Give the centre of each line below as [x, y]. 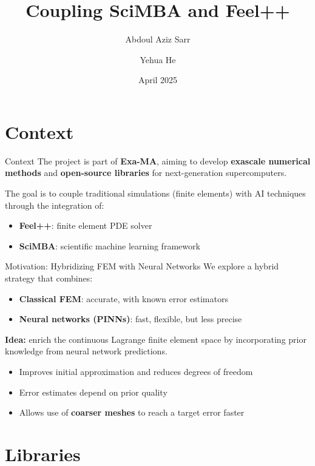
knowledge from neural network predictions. [86, 351]
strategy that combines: [49, 278]
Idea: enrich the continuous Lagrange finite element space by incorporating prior [156, 339]
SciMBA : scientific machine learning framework [110, 245]
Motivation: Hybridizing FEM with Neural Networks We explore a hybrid [142, 266]
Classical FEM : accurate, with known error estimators [124, 298]
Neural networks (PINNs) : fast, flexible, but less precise [130, 319]
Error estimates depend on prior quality [93, 392]
